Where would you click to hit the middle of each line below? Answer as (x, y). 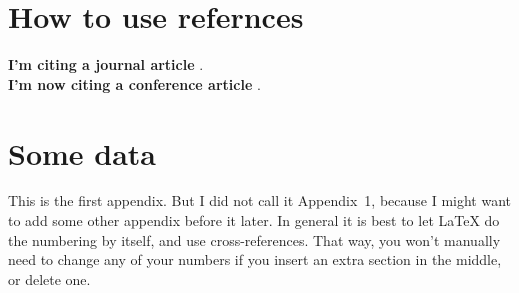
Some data (82, 152)
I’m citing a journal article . (106, 64)
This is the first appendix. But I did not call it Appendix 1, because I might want (260, 200)
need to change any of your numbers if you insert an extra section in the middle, (255, 259)
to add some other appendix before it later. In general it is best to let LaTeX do (254, 220)
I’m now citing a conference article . (134, 83)
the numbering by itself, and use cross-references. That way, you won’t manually (254, 239)
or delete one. (49, 278)
